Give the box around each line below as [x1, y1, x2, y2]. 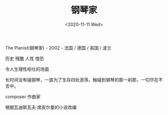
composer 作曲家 [5, 93, 41, 99]
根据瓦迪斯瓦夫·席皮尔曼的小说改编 [5, 104, 77, 110]
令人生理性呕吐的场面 [5, 66, 49, 72]
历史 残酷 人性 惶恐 [5, 55, 44, 61]
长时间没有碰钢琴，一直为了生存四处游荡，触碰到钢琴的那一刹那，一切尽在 [5, 76, 158, 82]
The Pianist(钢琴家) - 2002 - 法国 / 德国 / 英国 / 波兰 [5, 44, 111, 50]
